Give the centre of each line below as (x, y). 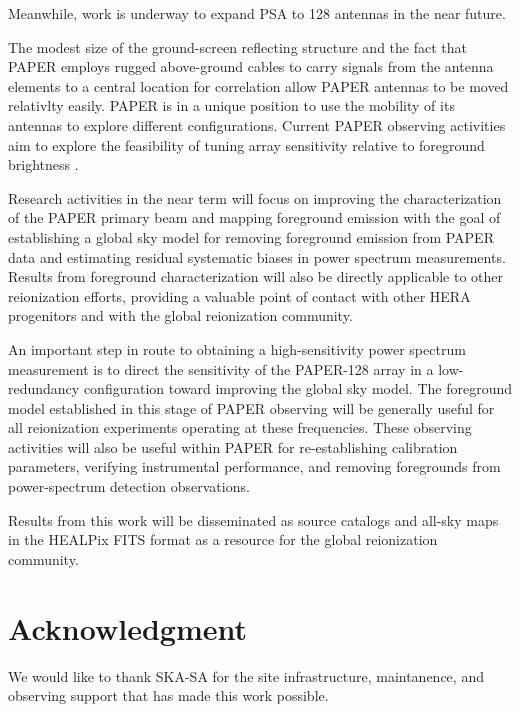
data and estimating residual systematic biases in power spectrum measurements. (257, 256)
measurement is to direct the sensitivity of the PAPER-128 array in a (221, 368)
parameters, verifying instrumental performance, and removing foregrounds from (254, 466)
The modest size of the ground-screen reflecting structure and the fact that (237, 46)
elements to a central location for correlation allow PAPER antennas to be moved (258, 85)
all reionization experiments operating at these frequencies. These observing (240, 427)
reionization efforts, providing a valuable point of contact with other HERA (239, 295)
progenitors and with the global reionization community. (180, 315)
